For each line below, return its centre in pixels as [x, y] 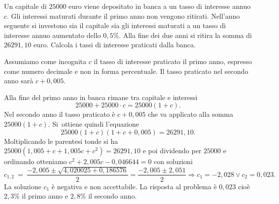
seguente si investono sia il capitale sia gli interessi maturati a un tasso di [115, 25]
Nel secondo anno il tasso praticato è [60, 114]
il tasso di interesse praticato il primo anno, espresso [173, 61]
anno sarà [19, 81]
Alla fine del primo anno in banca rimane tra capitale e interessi [101, 97]
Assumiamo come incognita [45, 61]
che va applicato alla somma [191, 114]
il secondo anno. [113, 196]
